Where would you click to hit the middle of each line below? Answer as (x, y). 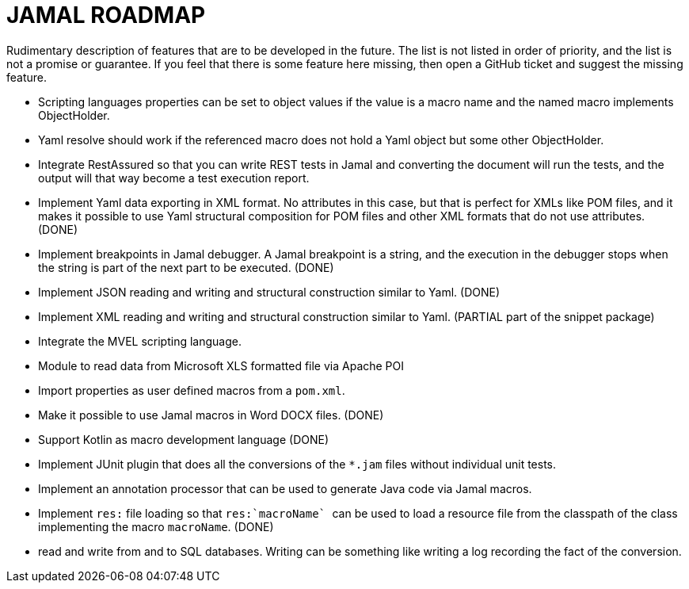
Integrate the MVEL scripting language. (140, 341)
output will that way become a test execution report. (174, 178)
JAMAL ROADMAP (106, 15)
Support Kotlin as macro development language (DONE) (184, 439)
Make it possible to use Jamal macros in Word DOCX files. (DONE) (211, 415)
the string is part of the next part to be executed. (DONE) (186, 267)
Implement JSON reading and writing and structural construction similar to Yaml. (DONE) (269, 292)
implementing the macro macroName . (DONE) (156, 526)
